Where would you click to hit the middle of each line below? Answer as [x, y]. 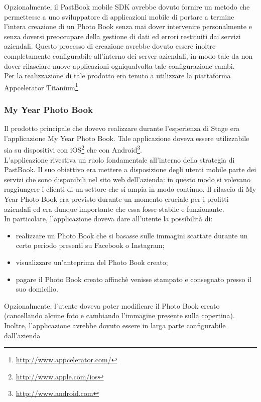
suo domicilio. [37, 289]
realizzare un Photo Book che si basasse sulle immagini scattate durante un [132, 235]
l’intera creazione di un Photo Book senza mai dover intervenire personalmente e [128, 26]
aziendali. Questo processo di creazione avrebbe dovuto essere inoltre [110, 46]
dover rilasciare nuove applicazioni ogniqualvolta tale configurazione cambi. [119, 65]
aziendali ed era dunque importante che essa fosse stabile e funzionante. [114, 209]
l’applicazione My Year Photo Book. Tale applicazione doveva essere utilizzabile [127, 138]
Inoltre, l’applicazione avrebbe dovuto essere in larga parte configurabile [115, 325]
